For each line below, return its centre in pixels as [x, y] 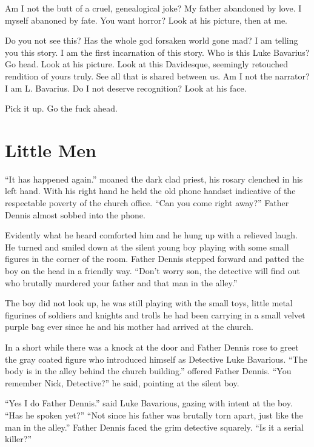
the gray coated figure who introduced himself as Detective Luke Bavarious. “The [156, 359]
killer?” [18, 439]
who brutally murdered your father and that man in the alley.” [121, 282]
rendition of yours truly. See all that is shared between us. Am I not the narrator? [157, 76]
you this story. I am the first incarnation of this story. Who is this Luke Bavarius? [157, 52]
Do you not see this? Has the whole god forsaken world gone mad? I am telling [152, 40]
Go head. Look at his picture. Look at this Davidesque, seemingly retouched [146, 64]
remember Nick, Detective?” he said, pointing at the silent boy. [122, 382]
